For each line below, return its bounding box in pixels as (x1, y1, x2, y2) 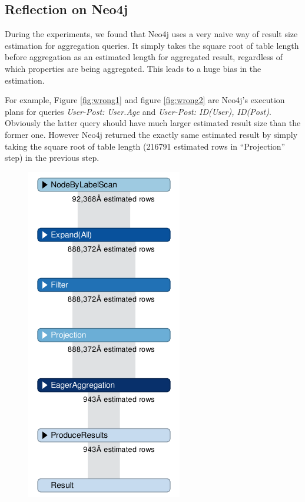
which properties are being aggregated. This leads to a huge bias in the (5, 62, 261, 74)
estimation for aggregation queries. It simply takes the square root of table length (5, 39, 299, 51)
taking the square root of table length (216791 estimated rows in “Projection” (5, 140, 286, 152)
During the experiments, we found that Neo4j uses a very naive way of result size (5, 28, 298, 40)
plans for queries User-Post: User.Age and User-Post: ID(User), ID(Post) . (5, 105, 271, 117)
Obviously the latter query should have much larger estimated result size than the (5, 117, 301, 129)
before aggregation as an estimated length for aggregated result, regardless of (5, 51, 283, 63)
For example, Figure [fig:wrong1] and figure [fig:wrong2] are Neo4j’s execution (5, 94, 285, 106)
